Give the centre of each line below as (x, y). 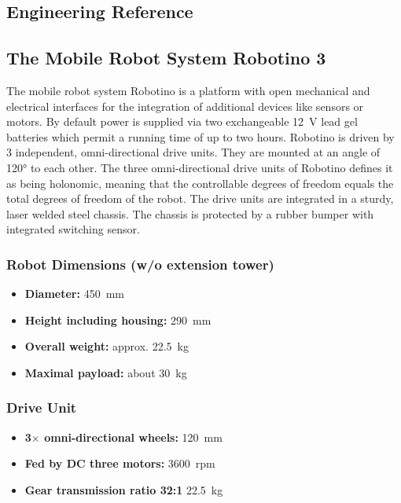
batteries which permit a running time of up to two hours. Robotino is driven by (200, 136)
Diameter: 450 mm (74, 294)
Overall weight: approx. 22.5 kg (107, 346)
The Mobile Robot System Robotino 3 (166, 58)
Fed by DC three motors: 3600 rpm (120, 463)
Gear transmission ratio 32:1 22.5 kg (124, 489)
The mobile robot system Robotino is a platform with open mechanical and (188, 90)
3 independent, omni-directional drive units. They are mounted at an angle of (193, 152)
